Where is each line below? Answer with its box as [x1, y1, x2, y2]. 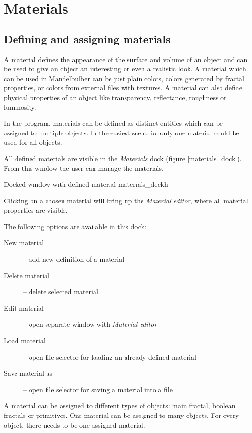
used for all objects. [4, 137, 62, 147]
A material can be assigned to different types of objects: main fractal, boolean [4, 400, 236, 411]
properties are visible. [4, 205, 68, 215]
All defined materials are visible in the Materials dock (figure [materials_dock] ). [4, 153, 242, 163]
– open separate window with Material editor [23, 319, 157, 329]
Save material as [4, 368, 53, 378]
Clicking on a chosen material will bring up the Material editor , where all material [4, 195, 248, 205]
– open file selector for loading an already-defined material [23, 351, 196, 362]
